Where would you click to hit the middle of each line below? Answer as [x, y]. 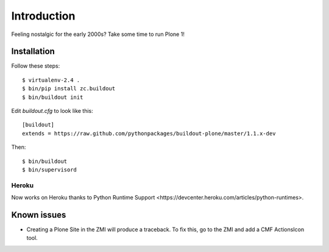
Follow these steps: [36, 66]
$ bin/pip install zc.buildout [69, 89]
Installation [33, 52]
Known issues [39, 214]
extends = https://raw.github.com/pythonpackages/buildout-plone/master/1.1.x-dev [149, 133]
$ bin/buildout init [53, 97]
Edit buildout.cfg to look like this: [52, 111]
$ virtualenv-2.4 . [51, 80]
